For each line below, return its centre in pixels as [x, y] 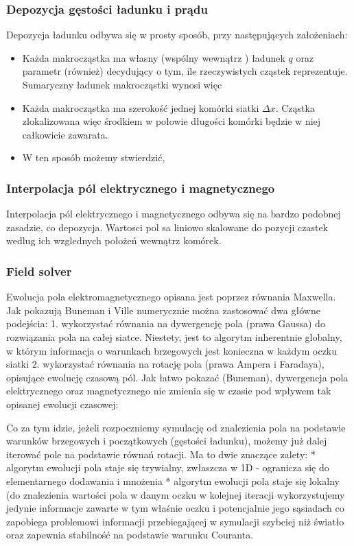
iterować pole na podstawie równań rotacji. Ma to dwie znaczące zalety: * [161, 454]
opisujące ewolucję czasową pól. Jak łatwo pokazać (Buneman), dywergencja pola [177, 377]
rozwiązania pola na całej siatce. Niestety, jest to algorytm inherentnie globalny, [174, 336]
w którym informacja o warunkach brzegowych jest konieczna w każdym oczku [172, 350]
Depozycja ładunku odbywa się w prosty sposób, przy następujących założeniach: [177, 35]
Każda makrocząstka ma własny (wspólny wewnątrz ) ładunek [154, 57]
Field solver [39, 271]
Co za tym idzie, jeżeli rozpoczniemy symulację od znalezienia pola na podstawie [176, 427]
